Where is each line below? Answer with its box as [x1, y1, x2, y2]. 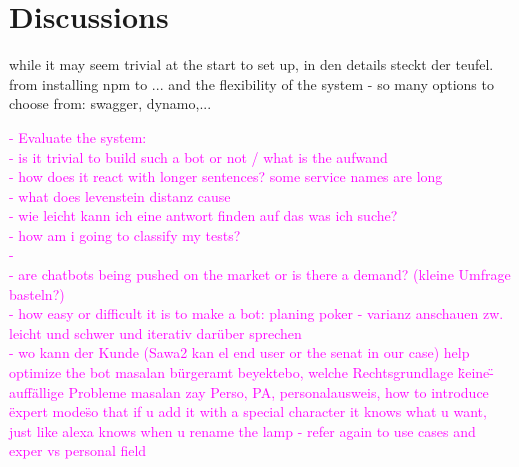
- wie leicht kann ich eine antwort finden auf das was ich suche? [9, 205, 398, 226]
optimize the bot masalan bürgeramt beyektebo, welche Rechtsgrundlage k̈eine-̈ [9, 362, 494, 383]
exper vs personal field [9, 440, 147, 461]
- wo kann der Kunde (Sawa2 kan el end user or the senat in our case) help [9, 342, 470, 363]
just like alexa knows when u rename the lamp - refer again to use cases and [9, 420, 476, 441]
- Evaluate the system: [9, 126, 147, 147]
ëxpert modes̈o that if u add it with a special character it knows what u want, [9, 401, 487, 422]
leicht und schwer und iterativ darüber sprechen [9, 322, 302, 343]
